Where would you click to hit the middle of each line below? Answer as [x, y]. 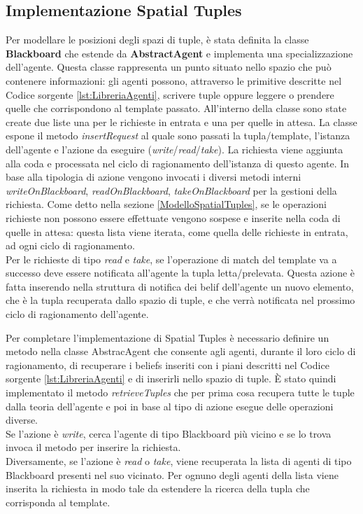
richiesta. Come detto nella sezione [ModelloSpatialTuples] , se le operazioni [166, 204]
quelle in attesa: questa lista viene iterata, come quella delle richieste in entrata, [177, 231]
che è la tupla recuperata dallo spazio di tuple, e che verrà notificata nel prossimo [180, 300]
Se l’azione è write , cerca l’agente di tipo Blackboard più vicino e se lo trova [169, 433]
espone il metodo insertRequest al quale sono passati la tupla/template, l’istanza [178, 136]
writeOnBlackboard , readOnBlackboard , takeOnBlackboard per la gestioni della [171, 190]
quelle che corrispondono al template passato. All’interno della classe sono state [176, 108]
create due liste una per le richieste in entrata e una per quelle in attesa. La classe [181, 121]
